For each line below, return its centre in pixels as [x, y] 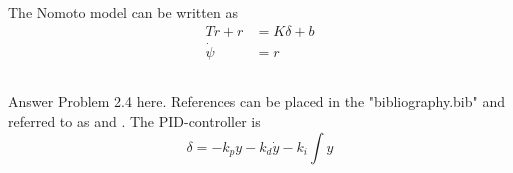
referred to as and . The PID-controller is [134, 121]
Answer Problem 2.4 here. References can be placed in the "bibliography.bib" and [256, 101]
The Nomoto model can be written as [123, 12]
